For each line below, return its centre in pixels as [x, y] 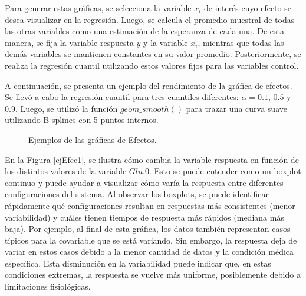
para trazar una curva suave [236, 108]
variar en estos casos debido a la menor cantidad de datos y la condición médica [149, 252]
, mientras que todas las [241, 42]
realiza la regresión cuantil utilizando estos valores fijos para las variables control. [152, 65]
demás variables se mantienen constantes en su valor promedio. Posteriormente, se [153, 54]
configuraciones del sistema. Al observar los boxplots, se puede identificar [137, 194]
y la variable [166, 42]
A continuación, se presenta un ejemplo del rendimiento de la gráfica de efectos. [149, 85]
